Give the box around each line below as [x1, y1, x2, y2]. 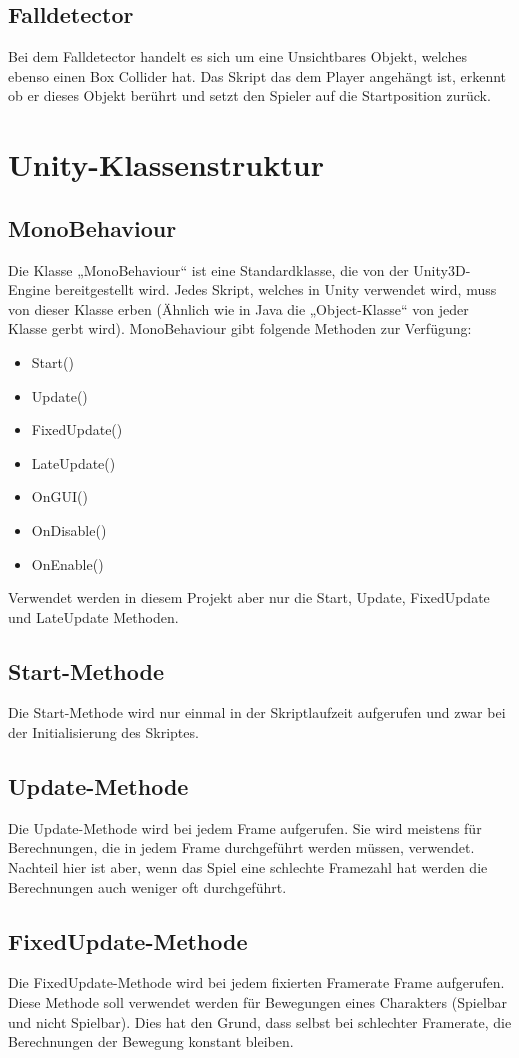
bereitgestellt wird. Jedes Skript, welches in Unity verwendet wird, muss [54, 279, 497, 300]
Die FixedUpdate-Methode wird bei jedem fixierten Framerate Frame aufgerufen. [8, 972, 505, 993]
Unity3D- [413, 259, 471, 280]
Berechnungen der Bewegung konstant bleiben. [8, 1031, 294, 1052]
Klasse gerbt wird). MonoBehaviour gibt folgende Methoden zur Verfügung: [8, 318, 472, 339]
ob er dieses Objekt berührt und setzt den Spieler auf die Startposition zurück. [8, 85, 491, 106]
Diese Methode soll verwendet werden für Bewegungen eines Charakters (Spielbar [8, 992, 508, 1013]
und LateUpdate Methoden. [8, 606, 179, 627]
